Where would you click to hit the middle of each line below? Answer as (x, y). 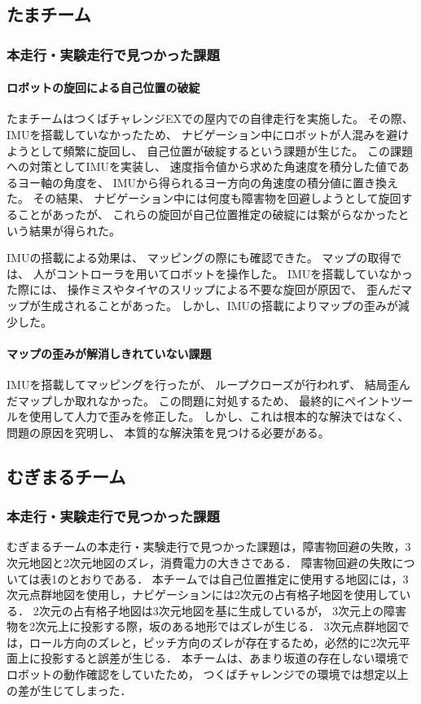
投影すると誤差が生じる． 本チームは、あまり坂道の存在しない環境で (225, 658)
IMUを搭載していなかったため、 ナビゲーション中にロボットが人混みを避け (208, 135)
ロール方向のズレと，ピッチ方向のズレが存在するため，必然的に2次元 (214, 642)
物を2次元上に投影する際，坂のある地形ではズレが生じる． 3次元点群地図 (202, 626)
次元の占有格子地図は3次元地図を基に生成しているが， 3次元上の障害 (223, 610)
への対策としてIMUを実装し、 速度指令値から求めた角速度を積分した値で (202, 166)
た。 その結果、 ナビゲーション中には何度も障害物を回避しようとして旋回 (204, 198)
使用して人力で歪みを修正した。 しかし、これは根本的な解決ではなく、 (219, 416)
